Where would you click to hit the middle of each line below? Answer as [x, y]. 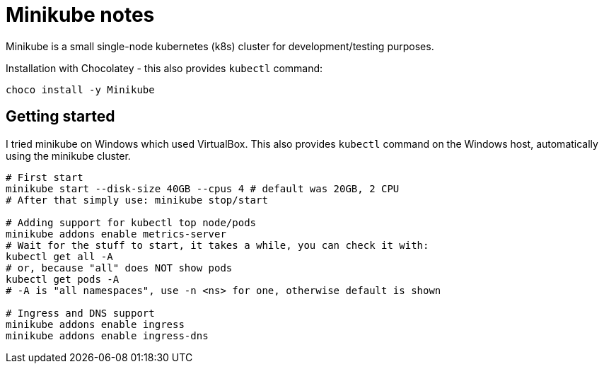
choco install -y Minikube [80, 89]
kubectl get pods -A [63, 279]
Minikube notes [80, 15]
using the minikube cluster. [68, 156]
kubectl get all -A [59, 256]
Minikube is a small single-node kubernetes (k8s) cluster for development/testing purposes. [220, 46]
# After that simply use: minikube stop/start [137, 200]
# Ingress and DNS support [80, 313]
